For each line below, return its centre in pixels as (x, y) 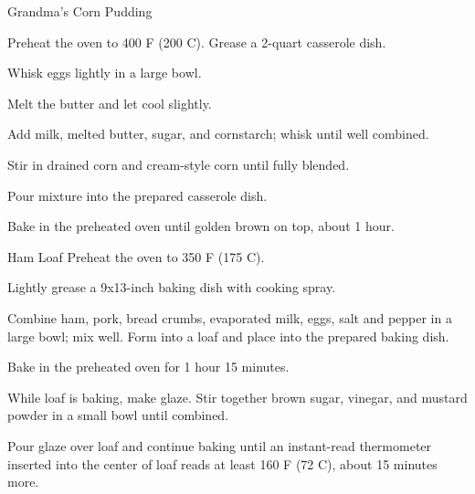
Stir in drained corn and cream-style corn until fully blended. (179, 164)
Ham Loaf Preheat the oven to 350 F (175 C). (136, 256)
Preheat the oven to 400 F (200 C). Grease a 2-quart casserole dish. (197, 42)
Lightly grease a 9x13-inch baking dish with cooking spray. (172, 287)
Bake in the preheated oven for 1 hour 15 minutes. (148, 367)
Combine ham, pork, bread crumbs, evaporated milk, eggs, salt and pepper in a (230, 317)
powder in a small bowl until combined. (118, 415)
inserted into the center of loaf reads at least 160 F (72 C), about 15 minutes (222, 463)
